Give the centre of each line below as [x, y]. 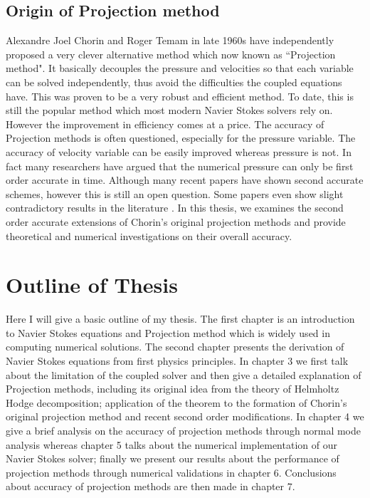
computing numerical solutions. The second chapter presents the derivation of [175, 347]
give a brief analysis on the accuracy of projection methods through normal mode [183, 430]
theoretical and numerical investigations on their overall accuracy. [149, 235]
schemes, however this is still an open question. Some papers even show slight [175, 193]
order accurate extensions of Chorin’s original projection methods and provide [176, 221]
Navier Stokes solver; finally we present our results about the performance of [173, 458]
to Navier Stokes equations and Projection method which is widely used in [168, 332]
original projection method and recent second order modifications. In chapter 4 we [185, 416]
